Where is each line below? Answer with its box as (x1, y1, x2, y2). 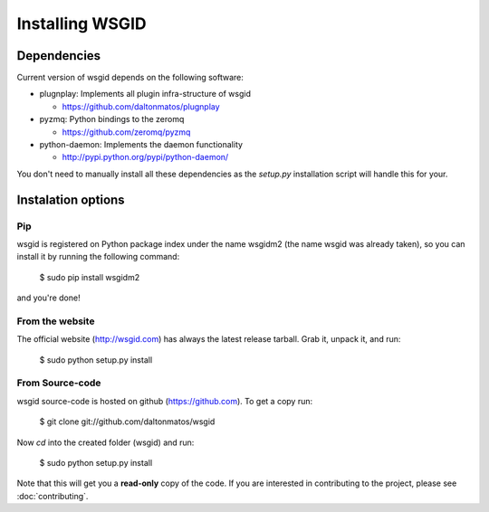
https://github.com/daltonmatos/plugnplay (62, 100, 221, 112)
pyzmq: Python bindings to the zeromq (39, 114, 185, 125)
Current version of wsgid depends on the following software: (16, 72, 244, 83)
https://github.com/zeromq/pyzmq (62, 127, 191, 137)
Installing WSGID (16, 14, 147, 33)
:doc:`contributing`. (16, 490, 89, 501)
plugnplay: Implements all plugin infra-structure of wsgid (39, 89, 252, 100)
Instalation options (16, 192, 126, 207)
